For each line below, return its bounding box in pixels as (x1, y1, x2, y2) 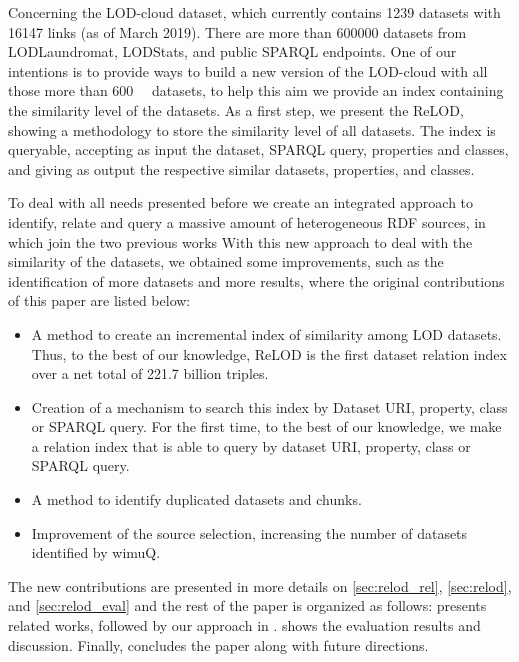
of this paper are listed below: (8, 290, 191, 311)
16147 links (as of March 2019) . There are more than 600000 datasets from (8, 21, 467, 42)
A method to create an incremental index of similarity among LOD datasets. (31, 323, 502, 344)
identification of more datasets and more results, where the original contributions (8, 270, 505, 291)
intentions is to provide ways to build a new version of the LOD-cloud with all (8, 60, 488, 81)
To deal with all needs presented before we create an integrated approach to (8, 192, 474, 213)
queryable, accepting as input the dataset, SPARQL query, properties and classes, (8, 139, 509, 160)
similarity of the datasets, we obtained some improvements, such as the (8, 251, 444, 272)
